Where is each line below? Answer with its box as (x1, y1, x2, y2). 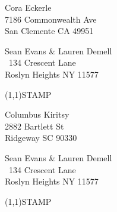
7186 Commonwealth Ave (5, 13, 97, 25)
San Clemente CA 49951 (5, 24, 94, 37)
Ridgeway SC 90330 (5, 131, 77, 144)
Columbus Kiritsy (5, 108, 69, 121)
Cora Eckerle (5, 1, 52, 13)
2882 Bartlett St (5, 119, 64, 132)
